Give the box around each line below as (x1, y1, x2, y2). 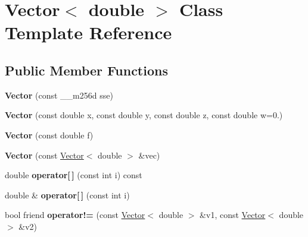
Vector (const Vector (5, 148, 84, 161)
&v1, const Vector (200, 208, 266, 221)
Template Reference (5, 20, 172, 45)
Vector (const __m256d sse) (5, 89, 113, 101)
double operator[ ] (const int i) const (5, 169, 142, 181)
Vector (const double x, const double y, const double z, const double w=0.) (5, 109, 283, 121)
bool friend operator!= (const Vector (5, 208, 145, 221)
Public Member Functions (5, 61, 168, 79)
